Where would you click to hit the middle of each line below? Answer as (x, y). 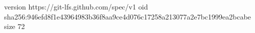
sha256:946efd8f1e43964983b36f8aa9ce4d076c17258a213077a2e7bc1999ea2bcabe (128, 16)
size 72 (15, 26)
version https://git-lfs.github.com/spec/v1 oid (76, 6)
